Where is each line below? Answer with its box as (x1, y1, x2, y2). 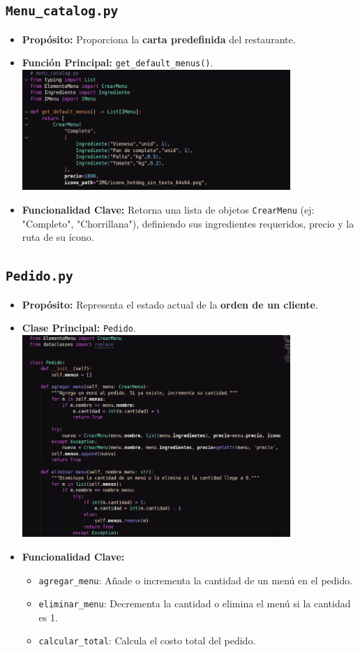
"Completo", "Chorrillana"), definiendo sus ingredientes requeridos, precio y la (22, 216, 354, 230)
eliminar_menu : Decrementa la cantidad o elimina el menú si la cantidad (38, 596, 351, 611)
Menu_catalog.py (6, 3, 119, 19)
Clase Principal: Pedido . (22, 320, 136, 335)
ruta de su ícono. (22, 230, 94, 244)
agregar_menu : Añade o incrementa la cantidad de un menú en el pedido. (38, 572, 353, 587)
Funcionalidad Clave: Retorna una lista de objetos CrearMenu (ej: (22, 202, 315, 216)
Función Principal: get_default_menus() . (22, 55, 213, 70)
